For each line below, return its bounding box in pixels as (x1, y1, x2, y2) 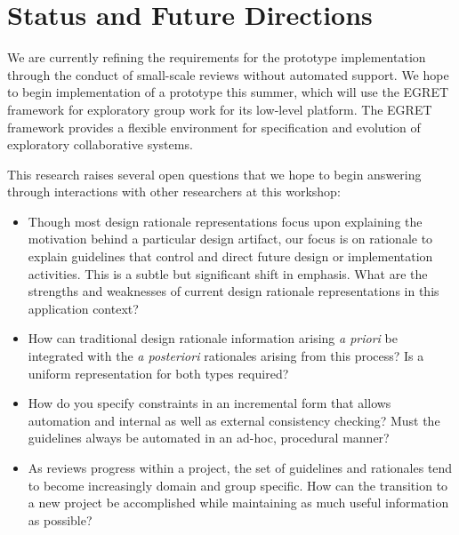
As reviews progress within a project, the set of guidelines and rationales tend (28, 459, 453, 476)
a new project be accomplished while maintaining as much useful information (28, 493, 449, 512)
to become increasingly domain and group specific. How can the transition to (28, 475, 448, 494)
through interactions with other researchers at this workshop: (7, 182, 341, 201)
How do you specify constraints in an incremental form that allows (28, 394, 391, 412)
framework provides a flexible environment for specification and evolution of (7, 117, 421, 136)
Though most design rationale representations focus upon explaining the (28, 212, 423, 230)
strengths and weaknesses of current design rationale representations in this (28, 282, 439, 300)
